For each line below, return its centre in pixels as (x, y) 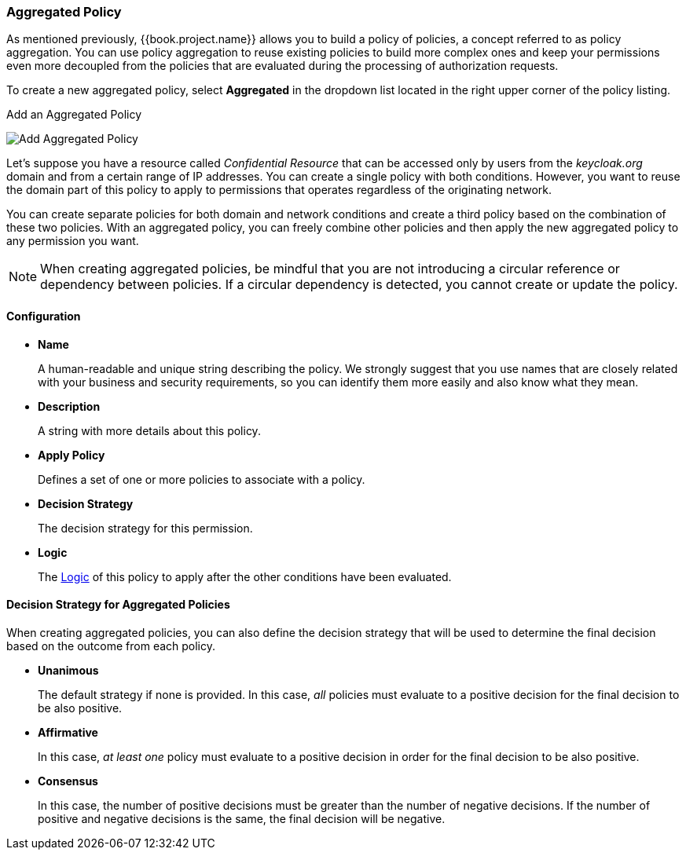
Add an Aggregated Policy (74, 115)
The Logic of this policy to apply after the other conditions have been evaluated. (245, 576)
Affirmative (68, 732)
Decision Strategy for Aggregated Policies (118, 605)
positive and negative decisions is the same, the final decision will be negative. (242, 818)
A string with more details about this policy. (149, 430)
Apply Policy (72, 455)
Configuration (44, 316)
